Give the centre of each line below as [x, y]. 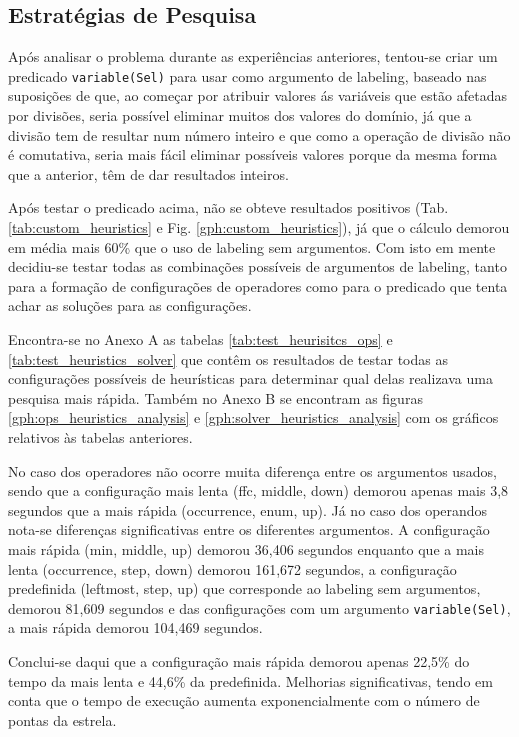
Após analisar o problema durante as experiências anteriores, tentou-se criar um [253, 56]
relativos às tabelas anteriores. [100, 436]
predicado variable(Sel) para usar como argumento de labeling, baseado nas [247, 75]
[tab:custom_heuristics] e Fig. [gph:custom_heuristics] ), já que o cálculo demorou [259, 227]
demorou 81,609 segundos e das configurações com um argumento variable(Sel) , [259, 607]
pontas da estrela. [62, 719]
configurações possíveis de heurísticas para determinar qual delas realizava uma [250, 378]
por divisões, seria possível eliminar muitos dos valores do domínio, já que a [240, 115]
